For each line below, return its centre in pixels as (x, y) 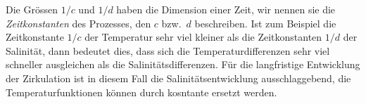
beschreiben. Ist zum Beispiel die (265, 23)
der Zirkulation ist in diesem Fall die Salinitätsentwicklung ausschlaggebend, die (178, 78)
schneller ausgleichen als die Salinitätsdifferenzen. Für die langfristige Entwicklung (183, 64)
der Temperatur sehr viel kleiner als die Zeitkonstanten (203, 37)
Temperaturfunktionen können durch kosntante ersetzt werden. (141, 92)
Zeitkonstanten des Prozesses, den (78, 23)
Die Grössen (32, 9)
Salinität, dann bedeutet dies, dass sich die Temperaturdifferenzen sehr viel (168, 50)
